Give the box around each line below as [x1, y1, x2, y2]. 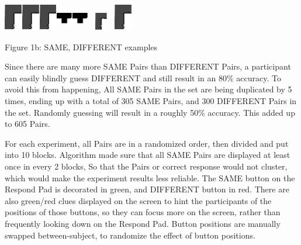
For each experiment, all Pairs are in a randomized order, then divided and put [5, 137, 289, 149]
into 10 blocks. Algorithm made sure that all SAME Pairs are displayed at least [5, 149, 290, 161]
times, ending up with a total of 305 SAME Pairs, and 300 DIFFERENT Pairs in [5, 95, 297, 107]
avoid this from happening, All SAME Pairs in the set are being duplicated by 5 [5, 83, 292, 95]
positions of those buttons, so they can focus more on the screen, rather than [5, 206, 281, 218]
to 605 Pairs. [5, 118, 50, 130]
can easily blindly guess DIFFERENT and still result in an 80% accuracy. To [5, 71, 281, 84]
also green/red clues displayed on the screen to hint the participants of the [5, 194, 272, 206]
